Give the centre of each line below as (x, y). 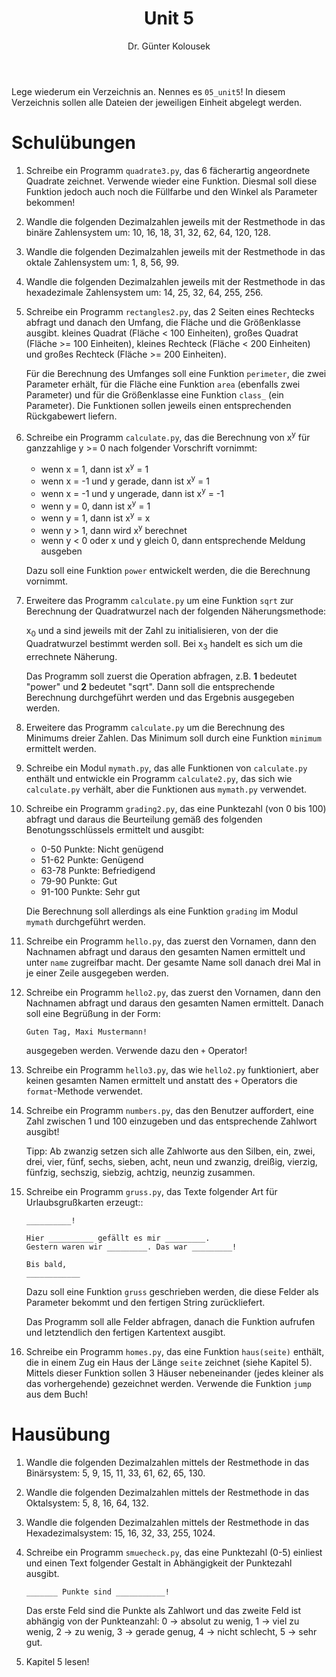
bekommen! (50, 202)
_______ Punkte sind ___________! (97, 1592)
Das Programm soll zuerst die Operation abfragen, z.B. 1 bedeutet (161, 676)
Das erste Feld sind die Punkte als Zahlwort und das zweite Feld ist (163, 1610)
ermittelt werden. (61, 749)
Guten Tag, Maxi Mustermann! (86, 1032)
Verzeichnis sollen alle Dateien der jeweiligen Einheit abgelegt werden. (157, 102)
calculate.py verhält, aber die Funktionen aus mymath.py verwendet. (166, 789)
